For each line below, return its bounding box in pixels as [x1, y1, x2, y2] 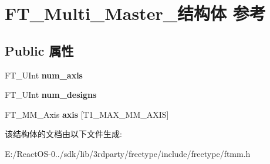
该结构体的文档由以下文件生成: [5, 128, 122, 140]
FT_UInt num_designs [5, 88, 97, 101]
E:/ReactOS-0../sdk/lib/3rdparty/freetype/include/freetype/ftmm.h [5, 147, 251, 159]
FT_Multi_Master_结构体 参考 [5, 1, 266, 25]
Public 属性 [5, 41, 74, 59]
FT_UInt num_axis [5, 69, 83, 81]
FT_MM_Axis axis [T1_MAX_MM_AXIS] [5, 108, 169, 120]
